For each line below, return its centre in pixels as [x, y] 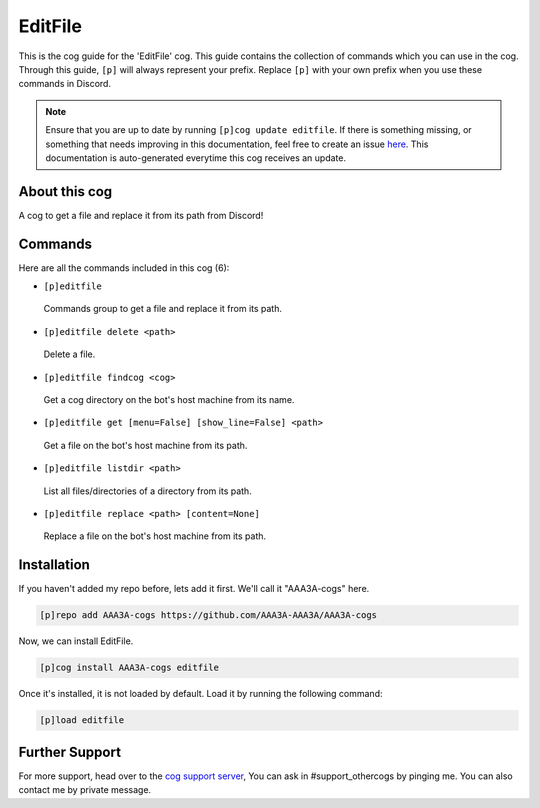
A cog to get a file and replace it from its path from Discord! [141, 215]
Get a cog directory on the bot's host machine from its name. [169, 400]
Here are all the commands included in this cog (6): [124, 267]
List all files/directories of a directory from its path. [147, 491]
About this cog [65, 191]
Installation [54, 565]
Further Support [70, 751]
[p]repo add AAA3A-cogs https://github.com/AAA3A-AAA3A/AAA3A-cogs [208, 615]
